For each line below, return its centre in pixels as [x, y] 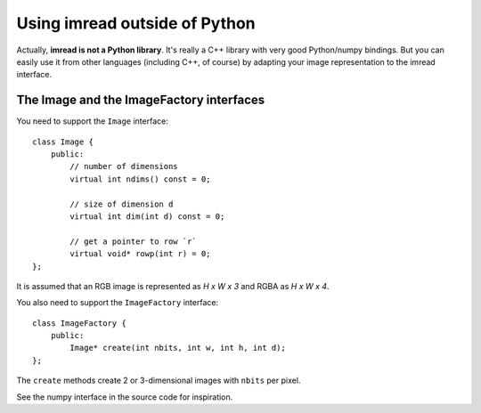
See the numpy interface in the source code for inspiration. [125, 397]
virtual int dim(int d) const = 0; [147, 216]
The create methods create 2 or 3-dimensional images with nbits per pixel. [159, 381]
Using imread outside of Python [136, 23]
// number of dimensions [124, 166]
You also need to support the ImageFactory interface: [117, 303]
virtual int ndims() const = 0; [140, 179]
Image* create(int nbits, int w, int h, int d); [178, 348]
